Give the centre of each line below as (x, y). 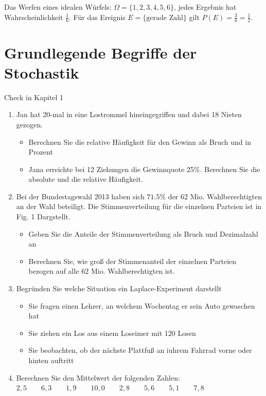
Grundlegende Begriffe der (101, 52)
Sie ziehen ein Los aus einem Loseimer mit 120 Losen (112, 333)
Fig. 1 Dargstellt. (43, 216)
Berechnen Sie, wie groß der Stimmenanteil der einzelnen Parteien (132, 261)
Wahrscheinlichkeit (34, 17)
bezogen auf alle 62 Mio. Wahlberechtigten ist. (102, 271)
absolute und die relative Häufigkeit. (86, 179)
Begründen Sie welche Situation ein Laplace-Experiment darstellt (119, 288)
